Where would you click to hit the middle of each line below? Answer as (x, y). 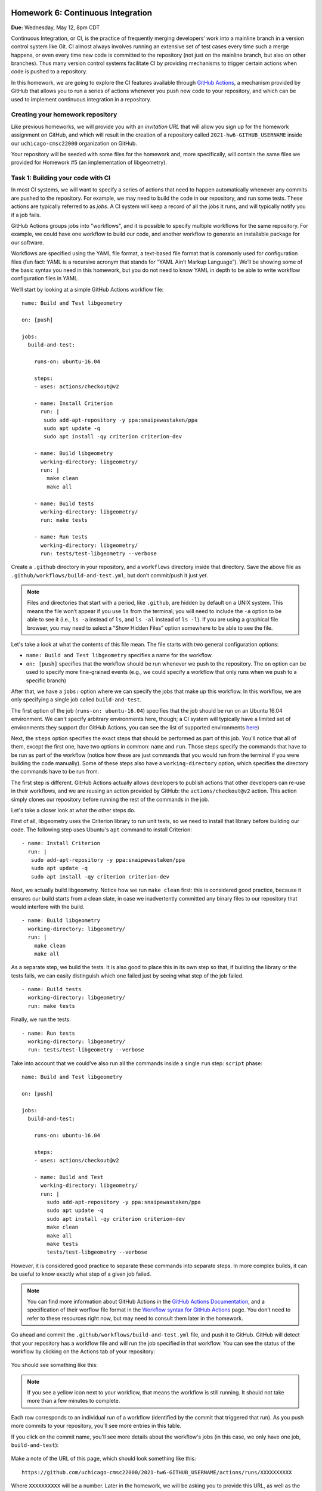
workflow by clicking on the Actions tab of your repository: (83, 1351)
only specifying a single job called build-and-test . (76, 700)
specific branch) (46, 680)
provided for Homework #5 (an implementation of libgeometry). (89, 163)
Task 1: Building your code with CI (61, 178)
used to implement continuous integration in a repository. (81, 99)
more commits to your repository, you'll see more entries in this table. (96, 1426)
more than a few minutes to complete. (74, 1401)
